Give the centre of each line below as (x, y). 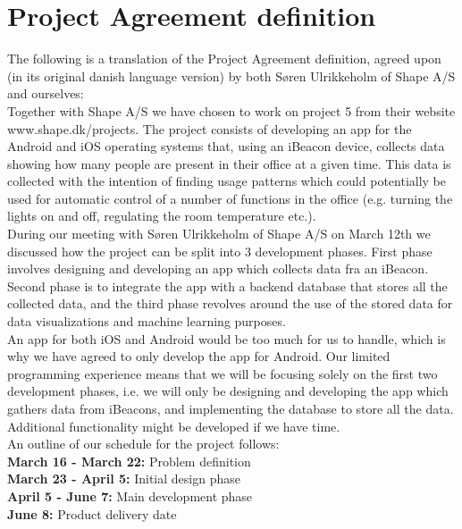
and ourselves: (46, 93)
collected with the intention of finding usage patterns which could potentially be (227, 181)
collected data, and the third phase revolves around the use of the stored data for (230, 303)
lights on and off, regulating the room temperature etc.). (162, 216)
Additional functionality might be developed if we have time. (174, 426)
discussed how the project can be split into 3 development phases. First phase (220, 251)
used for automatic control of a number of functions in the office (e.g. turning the (230, 198)
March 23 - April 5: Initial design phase (124, 479)
